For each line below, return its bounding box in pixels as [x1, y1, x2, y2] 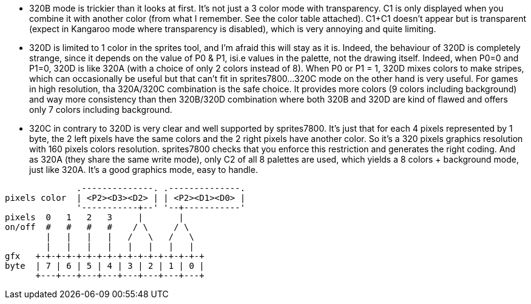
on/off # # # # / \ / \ [5, 222, 189, 232]
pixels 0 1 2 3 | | [5, 212, 184, 222]
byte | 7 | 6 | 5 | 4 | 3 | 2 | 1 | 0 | [5, 261, 205, 271]
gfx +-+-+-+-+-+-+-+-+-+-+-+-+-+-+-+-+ [5, 251, 205, 261]
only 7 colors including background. [29, 104, 172, 115]
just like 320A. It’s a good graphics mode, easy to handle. [29, 164, 258, 175]
